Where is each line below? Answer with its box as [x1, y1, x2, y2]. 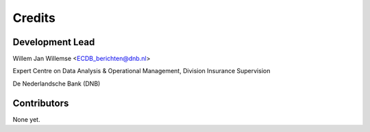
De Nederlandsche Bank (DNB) [12, 79, 101, 88]
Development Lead [12, 36, 95, 48]
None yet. [12, 115, 40, 123]
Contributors [12, 97, 69, 109]
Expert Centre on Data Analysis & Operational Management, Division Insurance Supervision [12, 67, 271, 75]
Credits [12, 10, 56, 25]
